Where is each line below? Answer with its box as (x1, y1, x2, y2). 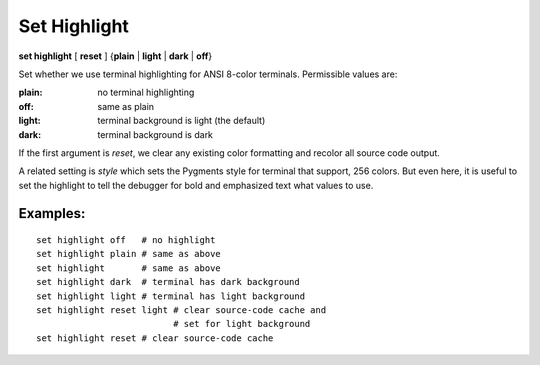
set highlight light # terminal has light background (36, 290, 305, 302)
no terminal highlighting (97, 86, 195, 99)
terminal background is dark (97, 128, 214, 140)
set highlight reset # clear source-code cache (36, 332, 274, 344)
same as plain (97, 100, 155, 112)
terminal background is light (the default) (97, 115, 266, 127)
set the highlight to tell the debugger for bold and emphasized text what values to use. (18, 179, 374, 191)
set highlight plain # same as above (36, 248, 222, 260)
